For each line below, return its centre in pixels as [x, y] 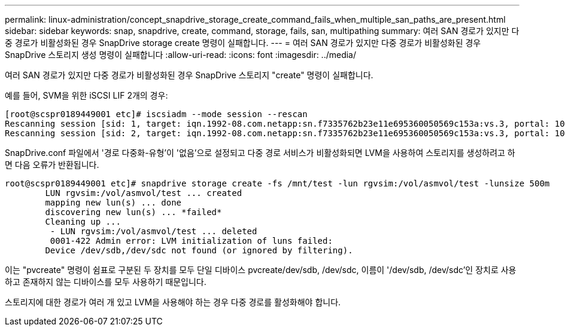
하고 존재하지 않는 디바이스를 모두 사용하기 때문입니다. [106, 282]
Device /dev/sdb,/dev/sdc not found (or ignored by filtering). [199, 250]
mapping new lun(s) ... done [113, 203]
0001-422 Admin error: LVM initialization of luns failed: [191, 241]
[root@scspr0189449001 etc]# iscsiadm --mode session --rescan [156, 114]
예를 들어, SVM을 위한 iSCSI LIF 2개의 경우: [86, 95]
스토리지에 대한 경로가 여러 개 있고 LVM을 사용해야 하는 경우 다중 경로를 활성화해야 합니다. [173, 302]
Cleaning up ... [83, 222]
